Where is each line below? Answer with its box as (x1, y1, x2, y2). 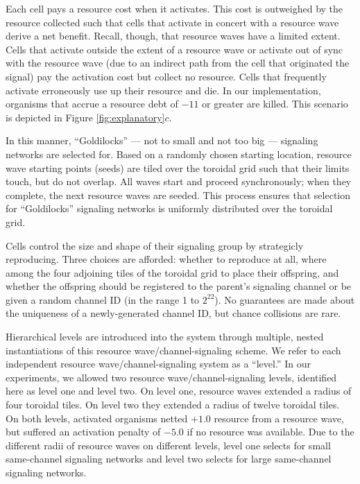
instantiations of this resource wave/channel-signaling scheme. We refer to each (6, 343, 341, 357)
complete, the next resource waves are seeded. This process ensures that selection (6, 187, 350, 202)
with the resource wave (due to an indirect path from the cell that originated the (6, 55, 350, 70)
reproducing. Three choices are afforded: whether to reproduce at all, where (6, 252, 327, 266)
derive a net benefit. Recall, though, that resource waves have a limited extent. (6, 28, 341, 43)
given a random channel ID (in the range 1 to (6, 292, 200, 306)
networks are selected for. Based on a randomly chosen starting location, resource (6, 146, 352, 161)
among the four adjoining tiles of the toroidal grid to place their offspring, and (6, 265, 339, 279)
